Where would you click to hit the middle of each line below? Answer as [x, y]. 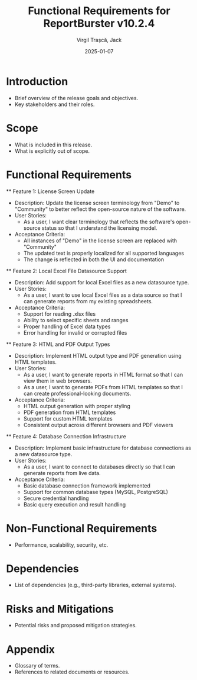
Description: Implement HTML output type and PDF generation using [98, 355]
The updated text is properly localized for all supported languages [104, 253]
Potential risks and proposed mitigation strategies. [75, 626]
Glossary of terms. [37, 666]
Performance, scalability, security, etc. [61, 545]
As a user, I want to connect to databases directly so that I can [99, 467]
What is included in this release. [53, 145]
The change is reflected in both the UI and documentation [94, 259]
